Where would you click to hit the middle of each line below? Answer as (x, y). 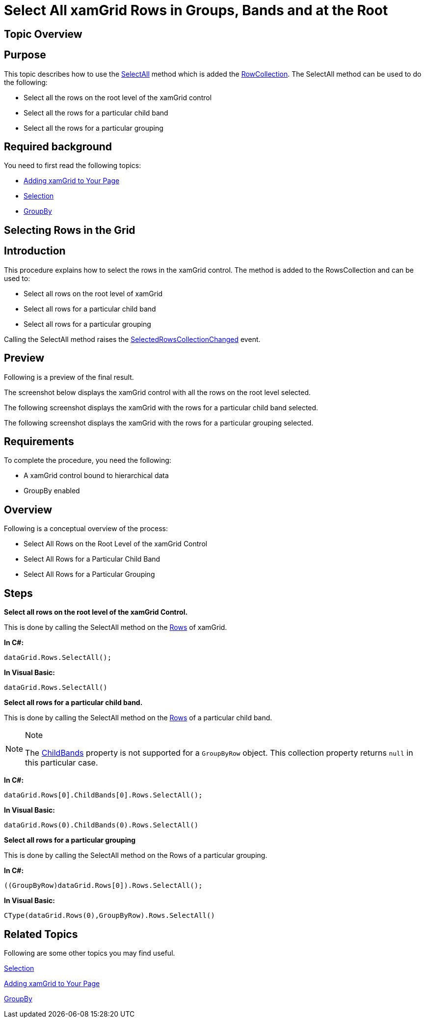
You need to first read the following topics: (73, 166)
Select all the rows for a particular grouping (93, 128)
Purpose (25, 55)
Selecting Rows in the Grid (70, 230)
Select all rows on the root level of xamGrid (93, 293)
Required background (58, 147)
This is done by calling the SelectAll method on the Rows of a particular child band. (138, 718)
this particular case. (62, 763)
